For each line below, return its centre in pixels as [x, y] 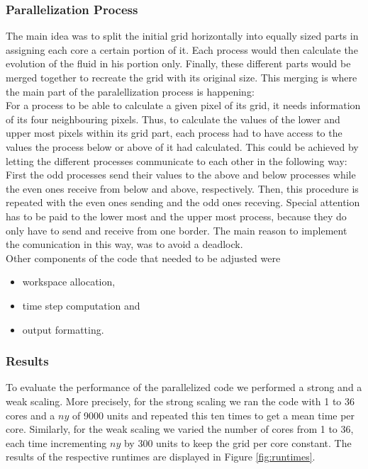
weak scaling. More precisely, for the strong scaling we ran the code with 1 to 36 [180, 401]
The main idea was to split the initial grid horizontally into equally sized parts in [182, 36]
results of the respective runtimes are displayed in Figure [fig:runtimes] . [161, 457]
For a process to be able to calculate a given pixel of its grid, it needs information [183, 105]
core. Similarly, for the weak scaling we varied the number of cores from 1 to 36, [180, 429]
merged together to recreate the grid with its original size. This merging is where [182, 77]
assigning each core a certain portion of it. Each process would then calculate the [182, 49]
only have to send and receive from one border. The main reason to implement [177, 230]
